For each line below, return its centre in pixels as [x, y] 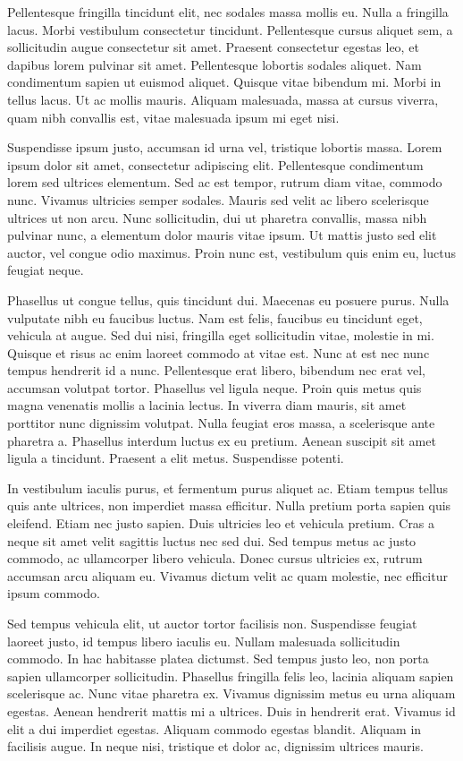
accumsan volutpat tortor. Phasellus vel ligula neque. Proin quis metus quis [215, 387]
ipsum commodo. [54, 593]
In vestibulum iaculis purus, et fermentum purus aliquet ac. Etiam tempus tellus [228, 487]
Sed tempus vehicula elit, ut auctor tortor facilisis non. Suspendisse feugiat [212, 623]
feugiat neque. [46, 270]
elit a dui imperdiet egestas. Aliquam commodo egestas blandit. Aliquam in [215, 728]
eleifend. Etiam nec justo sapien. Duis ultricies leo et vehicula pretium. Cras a [221, 523]
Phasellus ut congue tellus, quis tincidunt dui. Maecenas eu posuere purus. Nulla [228, 299]
